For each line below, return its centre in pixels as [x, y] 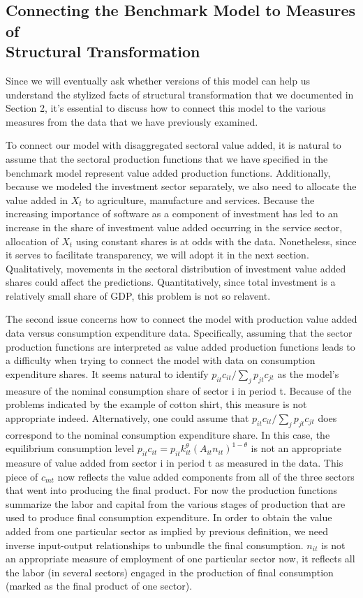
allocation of [32, 241]
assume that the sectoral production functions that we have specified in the [167, 158]
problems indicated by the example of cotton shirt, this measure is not [156, 404]
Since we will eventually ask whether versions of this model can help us [158, 80]
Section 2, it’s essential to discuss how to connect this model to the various [166, 108]
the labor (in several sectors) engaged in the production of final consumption [170, 572]
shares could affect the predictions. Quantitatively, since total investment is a [171, 282]
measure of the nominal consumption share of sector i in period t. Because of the [179, 390]
